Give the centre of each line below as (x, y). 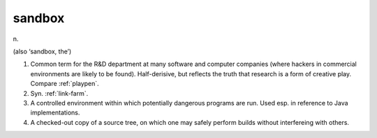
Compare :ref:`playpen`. (65, 84)
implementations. (55, 113)
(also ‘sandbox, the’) (42, 51)
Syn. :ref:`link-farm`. (59, 93)
